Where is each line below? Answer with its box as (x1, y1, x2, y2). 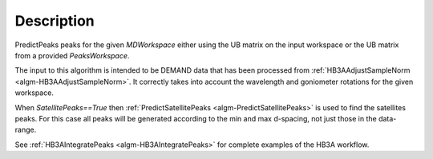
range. (14, 125, 37, 135)
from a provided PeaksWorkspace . (14, 50, 130, 60)
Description (14, 12, 95, 30)
